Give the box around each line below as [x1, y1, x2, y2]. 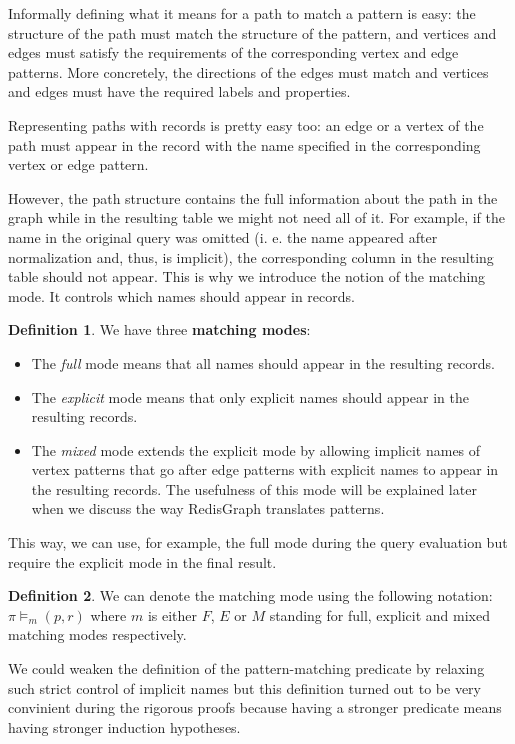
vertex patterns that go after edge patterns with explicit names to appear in [31, 459, 499, 480]
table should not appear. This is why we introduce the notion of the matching [8, 266, 486, 287]
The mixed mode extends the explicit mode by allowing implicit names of [31, 439, 481, 460]
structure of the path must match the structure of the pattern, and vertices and [8, 22, 497, 43]
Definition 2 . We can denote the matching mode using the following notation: [8, 585, 493, 606]
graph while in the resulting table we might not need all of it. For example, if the [8, 207, 506, 228]
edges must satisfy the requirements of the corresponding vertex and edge [8, 42, 459, 63]
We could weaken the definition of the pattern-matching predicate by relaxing [8, 658, 485, 679]
